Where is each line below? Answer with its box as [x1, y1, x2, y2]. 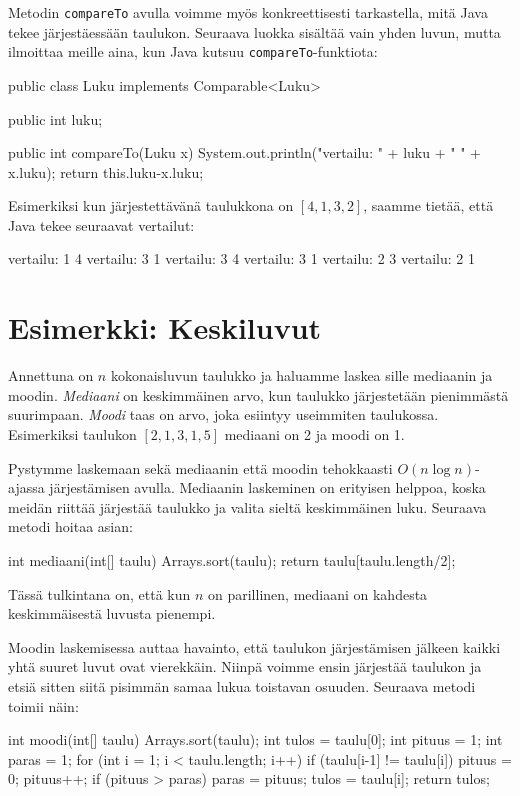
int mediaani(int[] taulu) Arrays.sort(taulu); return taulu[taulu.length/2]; [8, 549, 456, 570]
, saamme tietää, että [363, 195, 494, 216]
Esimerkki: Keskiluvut [8, 307, 322, 348]
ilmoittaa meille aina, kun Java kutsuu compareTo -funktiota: [8, 41, 378, 62]
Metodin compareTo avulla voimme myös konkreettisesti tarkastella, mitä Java [8, 2, 488, 22]
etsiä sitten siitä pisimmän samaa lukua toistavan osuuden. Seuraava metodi [8, 675, 476, 696]
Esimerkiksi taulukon [8, 423, 137, 444]
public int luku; [8, 108, 103, 129]
